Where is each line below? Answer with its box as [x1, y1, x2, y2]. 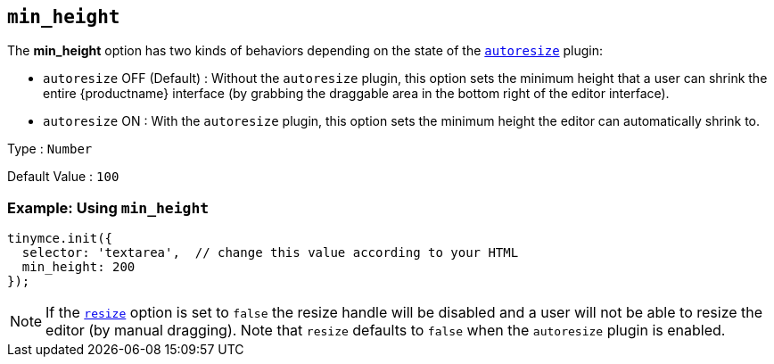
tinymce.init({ [7, 231, 113, 246]
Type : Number [7, 141, 93, 157]
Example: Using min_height [7, 198, 210, 217]
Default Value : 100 [7, 169, 119, 185]
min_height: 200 [21, 260, 136, 275]
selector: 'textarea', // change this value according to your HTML [21, 245, 519, 261]
